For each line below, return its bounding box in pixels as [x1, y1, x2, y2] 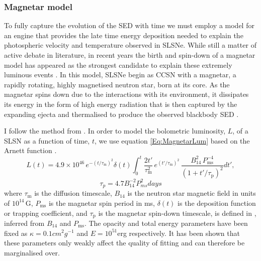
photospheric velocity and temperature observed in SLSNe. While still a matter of [4, 40, 256, 50]
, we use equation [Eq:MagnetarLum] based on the [94, 135, 250, 146]
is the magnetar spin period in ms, [48, 197, 155, 208]
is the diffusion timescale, [34, 188, 112, 198]
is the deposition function [178, 197, 256, 208]
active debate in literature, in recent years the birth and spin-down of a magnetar [4, 50, 255, 60]
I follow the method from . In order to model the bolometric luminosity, [4, 125, 226, 136]
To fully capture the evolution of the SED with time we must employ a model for [4, 20, 254, 31]
